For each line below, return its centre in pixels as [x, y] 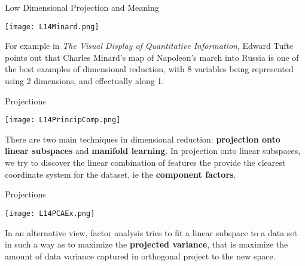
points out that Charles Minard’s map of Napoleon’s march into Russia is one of [152, 57]
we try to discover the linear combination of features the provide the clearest [145, 163]
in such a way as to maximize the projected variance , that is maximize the [147, 244]
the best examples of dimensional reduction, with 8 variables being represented [149, 69]
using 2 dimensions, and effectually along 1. [85, 81]
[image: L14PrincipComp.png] [63, 120]
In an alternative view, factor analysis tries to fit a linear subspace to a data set [151, 232]
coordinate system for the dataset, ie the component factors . [121, 174]
